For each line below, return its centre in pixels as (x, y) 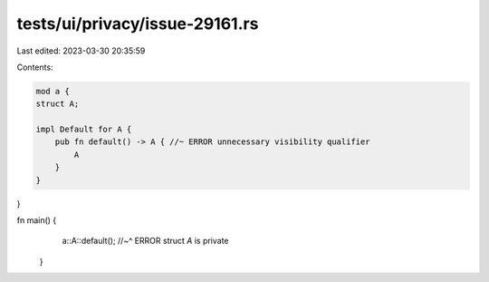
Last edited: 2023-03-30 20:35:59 (81, 51)
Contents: (35, 67)
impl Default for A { (84, 130)
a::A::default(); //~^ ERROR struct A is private (146, 241)
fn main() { (37, 220)
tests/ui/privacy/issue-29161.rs (138, 24)
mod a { (53, 91)
